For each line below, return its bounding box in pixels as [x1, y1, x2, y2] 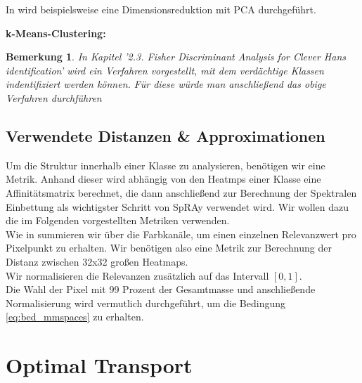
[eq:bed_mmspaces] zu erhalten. [6, 309, 144, 324]
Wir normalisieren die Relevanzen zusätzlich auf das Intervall [6, 268, 269, 283]
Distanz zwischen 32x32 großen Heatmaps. [6, 254, 188, 268]
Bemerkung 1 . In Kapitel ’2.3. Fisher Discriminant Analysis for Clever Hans [6, 49, 346, 64]
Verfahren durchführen [6, 90, 102, 105]
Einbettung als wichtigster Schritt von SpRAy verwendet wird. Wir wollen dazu [6, 199, 349, 214]
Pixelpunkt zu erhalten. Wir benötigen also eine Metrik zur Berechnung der [6, 240, 332, 255]
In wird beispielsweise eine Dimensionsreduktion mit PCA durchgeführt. [6, 2, 316, 16]
